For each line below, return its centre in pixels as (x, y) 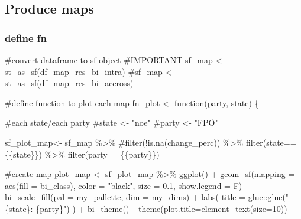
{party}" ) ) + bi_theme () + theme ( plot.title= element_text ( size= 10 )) (161, 208)
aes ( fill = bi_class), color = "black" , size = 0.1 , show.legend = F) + (128, 185)
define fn (26, 37)
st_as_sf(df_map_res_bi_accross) (69, 83)
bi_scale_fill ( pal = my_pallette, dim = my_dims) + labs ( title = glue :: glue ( (145, 197)
